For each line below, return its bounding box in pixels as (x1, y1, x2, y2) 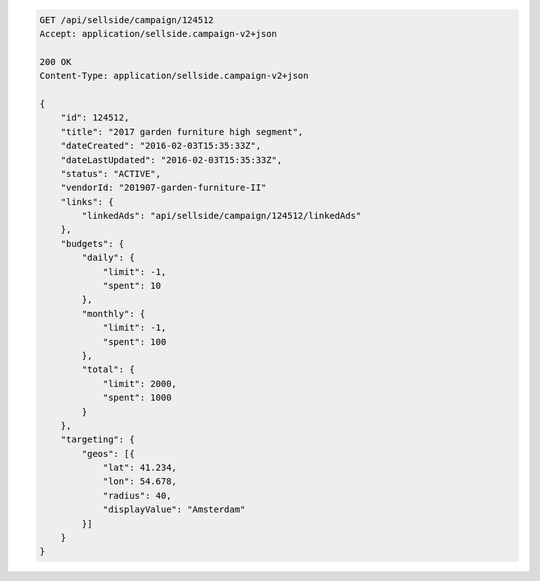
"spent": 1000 (102, 392, 172, 404)
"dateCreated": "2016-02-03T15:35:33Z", (60, 140, 262, 152)
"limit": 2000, (102, 378, 177, 389)
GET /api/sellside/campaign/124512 (39, 14, 214, 25)
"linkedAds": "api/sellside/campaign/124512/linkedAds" (81, 210, 362, 222)
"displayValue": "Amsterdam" (102, 504, 246, 515)
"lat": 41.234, (102, 462, 177, 474)
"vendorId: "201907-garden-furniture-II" (60, 182, 267, 194)
